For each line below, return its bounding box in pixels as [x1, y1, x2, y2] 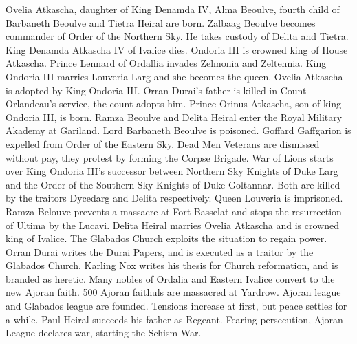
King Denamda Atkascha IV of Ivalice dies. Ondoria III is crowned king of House [6, 42, 348, 56]
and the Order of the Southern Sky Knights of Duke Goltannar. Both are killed [6, 177, 340, 191]
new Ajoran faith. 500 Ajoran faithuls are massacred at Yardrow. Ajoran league [6, 285, 341, 299]
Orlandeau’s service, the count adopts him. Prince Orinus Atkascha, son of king [6, 96, 342, 111]
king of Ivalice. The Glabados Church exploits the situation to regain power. [6, 231, 327, 246]
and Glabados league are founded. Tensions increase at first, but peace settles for [6, 299, 347, 313]
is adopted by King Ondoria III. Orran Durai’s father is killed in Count [6, 83, 307, 97]
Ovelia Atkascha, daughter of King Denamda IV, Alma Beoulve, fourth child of [6, 2, 340, 16]
